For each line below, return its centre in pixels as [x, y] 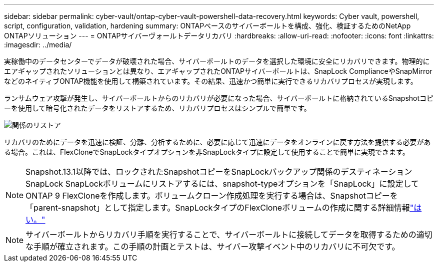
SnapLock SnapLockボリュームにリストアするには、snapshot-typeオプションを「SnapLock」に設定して [222, 184]
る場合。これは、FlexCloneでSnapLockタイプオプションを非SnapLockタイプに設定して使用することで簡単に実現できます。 [207, 152]
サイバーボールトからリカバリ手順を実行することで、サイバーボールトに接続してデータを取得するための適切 [229, 235]
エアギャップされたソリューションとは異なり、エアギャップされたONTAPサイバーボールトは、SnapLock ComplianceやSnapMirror [218, 71]
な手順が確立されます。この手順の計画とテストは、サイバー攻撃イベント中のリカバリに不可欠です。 [213, 247]
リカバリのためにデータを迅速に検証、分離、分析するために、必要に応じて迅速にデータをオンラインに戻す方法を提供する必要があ [217, 142]
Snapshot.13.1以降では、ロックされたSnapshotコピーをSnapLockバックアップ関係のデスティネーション [219, 172]
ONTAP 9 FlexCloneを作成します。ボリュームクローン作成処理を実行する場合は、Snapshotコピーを [212, 196]
